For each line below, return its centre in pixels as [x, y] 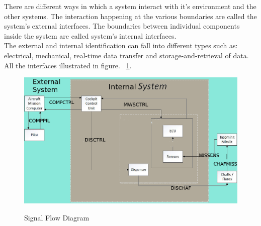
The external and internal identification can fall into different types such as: [121, 45]
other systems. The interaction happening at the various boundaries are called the [130, 16]
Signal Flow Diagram [57, 217]
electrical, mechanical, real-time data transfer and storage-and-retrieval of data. [126, 55]
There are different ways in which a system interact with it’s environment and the [130, 6]
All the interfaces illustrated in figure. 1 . [68, 65]
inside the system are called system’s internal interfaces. [90, 35]
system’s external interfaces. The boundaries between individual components [122, 26]
